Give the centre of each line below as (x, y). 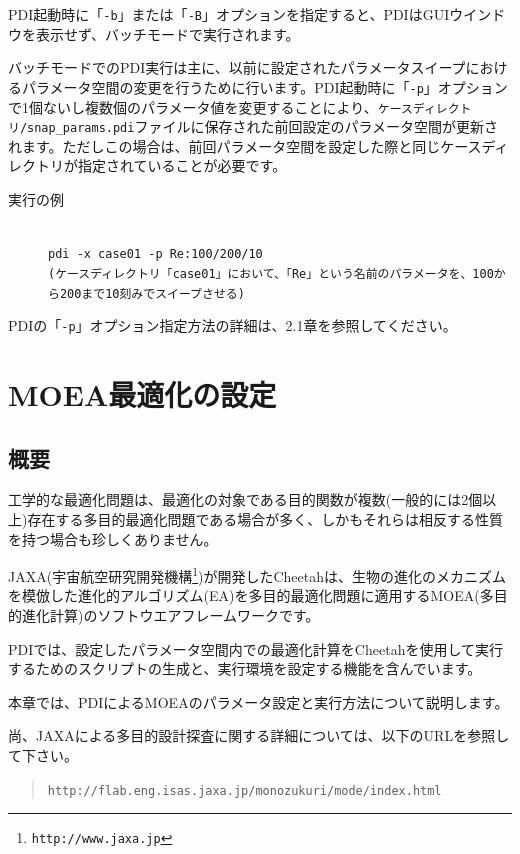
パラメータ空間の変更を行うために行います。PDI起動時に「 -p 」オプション (264, 86)
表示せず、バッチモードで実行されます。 (167, 33)
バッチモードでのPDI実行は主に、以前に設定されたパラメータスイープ (237, 67)
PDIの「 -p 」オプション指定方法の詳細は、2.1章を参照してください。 (232, 325)
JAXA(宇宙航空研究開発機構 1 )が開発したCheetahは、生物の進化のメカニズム (257, 574)
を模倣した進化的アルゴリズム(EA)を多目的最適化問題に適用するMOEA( (244, 595)
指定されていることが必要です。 (182, 165)
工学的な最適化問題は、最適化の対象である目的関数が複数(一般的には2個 (245, 499)
